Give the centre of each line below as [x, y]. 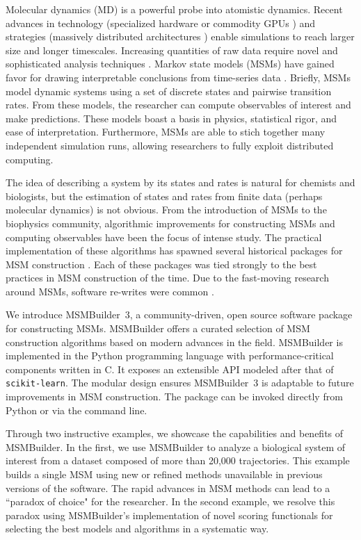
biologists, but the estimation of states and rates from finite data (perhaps [164, 196]
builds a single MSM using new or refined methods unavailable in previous [164, 474]
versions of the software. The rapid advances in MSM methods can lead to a [168, 488]
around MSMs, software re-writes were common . [110, 291]
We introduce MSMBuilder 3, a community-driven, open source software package [179, 314]
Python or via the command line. [77, 410]
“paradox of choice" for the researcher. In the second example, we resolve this [170, 501]
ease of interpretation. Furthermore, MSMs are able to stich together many [166, 132]
